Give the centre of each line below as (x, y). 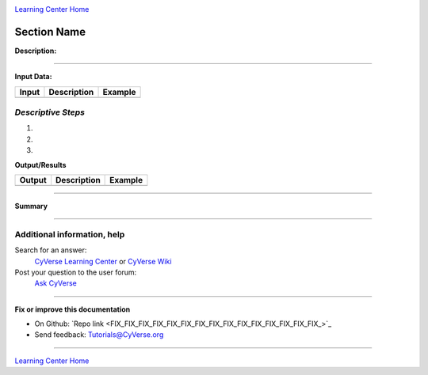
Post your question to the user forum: (76, 272)
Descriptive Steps (50, 112)
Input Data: (33, 77)
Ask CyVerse (55, 283)
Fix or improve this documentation (73, 309)
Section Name (50, 32)
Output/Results (40, 165)
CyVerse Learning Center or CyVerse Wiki (103, 261)
